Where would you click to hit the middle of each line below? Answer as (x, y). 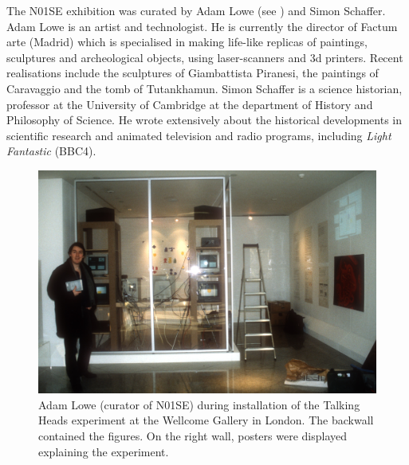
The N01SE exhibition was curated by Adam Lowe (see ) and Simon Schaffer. (196, 10)
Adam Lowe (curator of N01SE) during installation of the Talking (199, 404)
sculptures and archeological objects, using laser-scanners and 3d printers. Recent (205, 57)
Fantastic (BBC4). (51, 151)
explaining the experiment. (104, 451)
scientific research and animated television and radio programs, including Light (199, 135)
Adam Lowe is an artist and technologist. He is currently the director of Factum (202, 26)
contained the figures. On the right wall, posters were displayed (193, 436)
